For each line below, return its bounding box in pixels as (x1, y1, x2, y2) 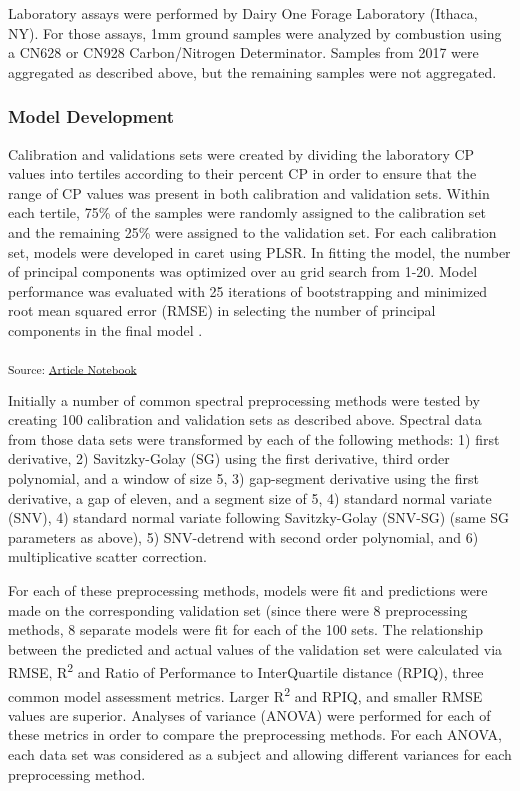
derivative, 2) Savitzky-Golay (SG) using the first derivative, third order (8, 448, 450, 469)
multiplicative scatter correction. (8, 546, 207, 567)
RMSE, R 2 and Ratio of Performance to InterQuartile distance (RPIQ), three (8, 659, 484, 683)
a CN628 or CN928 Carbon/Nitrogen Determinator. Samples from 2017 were (8, 42, 479, 63)
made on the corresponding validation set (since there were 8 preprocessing (8, 599, 468, 620)
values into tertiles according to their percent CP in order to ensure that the (8, 163, 477, 184)
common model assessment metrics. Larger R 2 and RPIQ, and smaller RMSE (8, 682, 483, 706)
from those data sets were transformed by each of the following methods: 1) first (8, 428, 500, 449)
